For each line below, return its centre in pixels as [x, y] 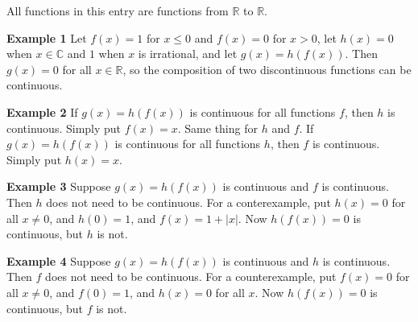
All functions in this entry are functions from [118, 10]
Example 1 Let [47, 37]
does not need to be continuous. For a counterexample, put [191, 277]
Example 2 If [42, 111]
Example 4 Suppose [59, 260]
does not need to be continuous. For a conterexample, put [188, 202]
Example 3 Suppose [59, 186]
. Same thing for [217, 128]
